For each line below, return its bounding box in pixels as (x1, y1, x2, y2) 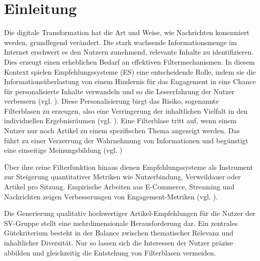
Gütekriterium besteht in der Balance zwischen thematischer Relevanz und (4, 227, 233, 238)
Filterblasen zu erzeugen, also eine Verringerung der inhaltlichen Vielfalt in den (4, 105, 247, 116)
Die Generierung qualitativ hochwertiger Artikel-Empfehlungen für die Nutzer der (4, 208, 255, 218)
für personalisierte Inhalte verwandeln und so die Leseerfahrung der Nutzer (4, 86, 234, 96)
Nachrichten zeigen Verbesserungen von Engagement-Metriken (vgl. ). (4, 191, 218, 201)
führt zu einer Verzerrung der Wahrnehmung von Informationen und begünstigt (4, 135, 248, 145)
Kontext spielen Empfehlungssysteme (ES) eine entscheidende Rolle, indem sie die (4, 66, 256, 77)
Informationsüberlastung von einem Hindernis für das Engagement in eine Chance (4, 76, 256, 87)
